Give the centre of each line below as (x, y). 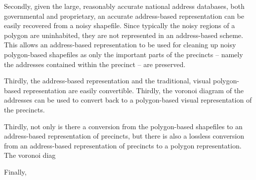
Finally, (15, 171)
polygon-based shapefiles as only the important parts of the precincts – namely (124, 54)
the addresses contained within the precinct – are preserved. (95, 64)
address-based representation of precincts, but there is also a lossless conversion (124, 136)
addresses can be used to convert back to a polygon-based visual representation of (128, 100)
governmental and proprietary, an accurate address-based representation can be (124, 16)
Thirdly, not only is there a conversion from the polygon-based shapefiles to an (123, 126)
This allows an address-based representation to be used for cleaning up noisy (120, 45)
